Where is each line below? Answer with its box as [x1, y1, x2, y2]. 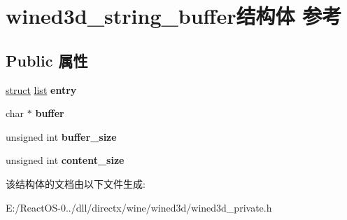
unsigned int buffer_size [6, 129, 117, 144]
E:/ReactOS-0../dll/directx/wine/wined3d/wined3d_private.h [6, 200, 272, 214]
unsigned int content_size [6, 153, 125, 167]
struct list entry [6, 82, 77, 97]
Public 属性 [6, 49, 88, 71]
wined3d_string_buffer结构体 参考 [6, 1, 342, 30]
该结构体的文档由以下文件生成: [6, 176, 146, 191]
